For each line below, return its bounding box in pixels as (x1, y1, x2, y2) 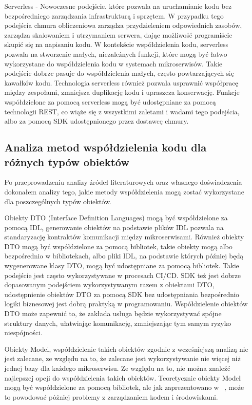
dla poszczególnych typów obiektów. (4, 196, 112, 206)
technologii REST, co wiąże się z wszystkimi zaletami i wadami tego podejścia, (4, 106, 240, 116)
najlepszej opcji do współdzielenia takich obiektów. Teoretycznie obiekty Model (4, 372, 241, 383)
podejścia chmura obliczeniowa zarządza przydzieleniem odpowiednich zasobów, (4, 20, 242, 30)
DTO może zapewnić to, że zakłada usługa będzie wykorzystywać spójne (4, 308, 222, 319)
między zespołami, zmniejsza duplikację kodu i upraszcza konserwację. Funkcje (4, 87, 240, 97)
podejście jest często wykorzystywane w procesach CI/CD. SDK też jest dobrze (4, 270, 241, 280)
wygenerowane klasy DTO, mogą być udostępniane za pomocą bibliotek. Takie (4, 260, 239, 271)
